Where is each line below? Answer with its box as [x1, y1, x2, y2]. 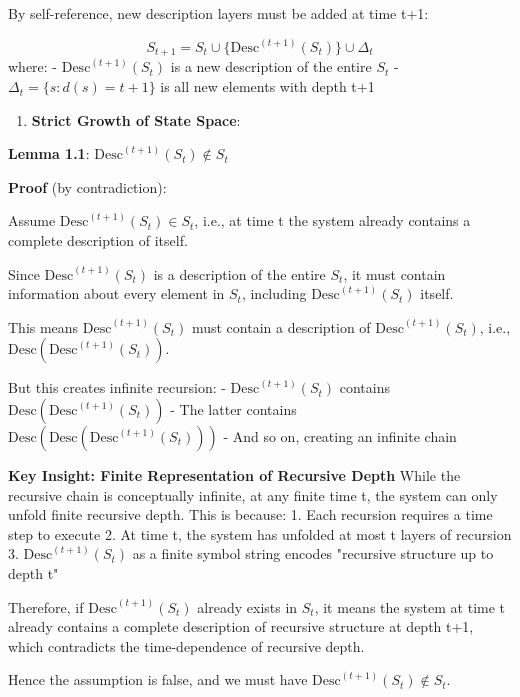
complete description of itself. [8, 230, 188, 251]
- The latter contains [170, 399, 297, 420]
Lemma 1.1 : [8, 143, 90, 164]
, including [241, 283, 307, 304]
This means [8, 316, 79, 337]
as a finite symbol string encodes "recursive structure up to [132, 543, 494, 564]
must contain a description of [191, 316, 371, 337]
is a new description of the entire [170, 56, 372, 77]
